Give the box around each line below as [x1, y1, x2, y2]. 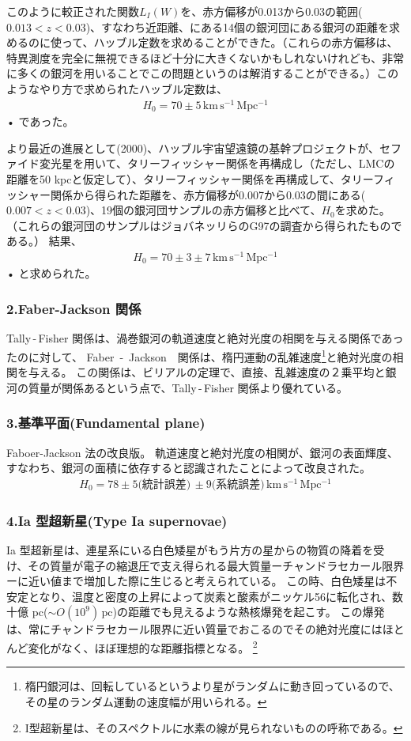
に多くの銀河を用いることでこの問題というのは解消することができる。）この [6, 65, 399, 81]
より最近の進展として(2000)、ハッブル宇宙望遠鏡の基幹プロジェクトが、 [6, 139, 379, 156]
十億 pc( [6, 603, 48, 620]
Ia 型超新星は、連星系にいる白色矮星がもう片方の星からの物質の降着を [6, 542, 374, 558]
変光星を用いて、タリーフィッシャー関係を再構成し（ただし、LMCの [39, 155, 395, 172]
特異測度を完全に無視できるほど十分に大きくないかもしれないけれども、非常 [6, 49, 405, 66]
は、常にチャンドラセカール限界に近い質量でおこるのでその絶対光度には [6, 621, 383, 637]
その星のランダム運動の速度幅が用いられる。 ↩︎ [25, 693, 267, 709]
